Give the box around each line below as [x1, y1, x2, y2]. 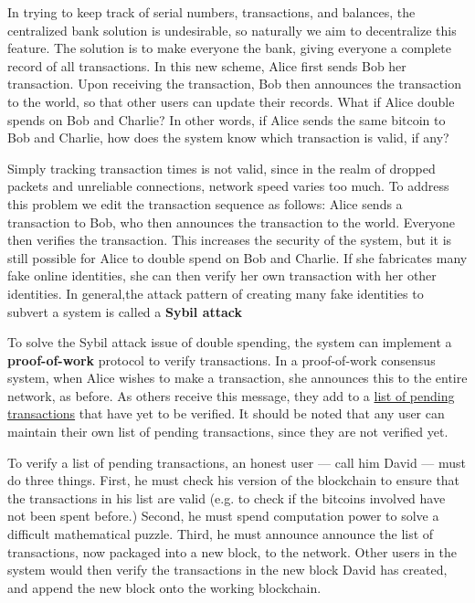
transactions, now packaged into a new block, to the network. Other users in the [7, 542, 457, 561]
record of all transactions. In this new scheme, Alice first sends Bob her [7, 56, 406, 75]
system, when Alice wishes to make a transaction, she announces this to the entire [7, 368, 468, 387]
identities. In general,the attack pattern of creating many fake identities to [7, 283, 424, 302]
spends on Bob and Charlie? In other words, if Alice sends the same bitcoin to [7, 110, 446, 129]
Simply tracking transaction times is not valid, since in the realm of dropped [7, 158, 436, 177]
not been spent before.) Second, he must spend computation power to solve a [7, 506, 439, 525]
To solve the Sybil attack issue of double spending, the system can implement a [7, 333, 452, 352]
